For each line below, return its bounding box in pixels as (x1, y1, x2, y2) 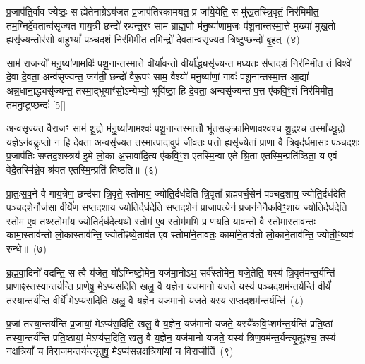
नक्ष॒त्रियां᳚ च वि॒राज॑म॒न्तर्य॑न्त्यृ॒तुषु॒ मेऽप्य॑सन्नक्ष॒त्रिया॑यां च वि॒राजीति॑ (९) (6, 344, 234, 358)
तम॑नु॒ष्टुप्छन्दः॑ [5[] (6, 97, 66, 111)
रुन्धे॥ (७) (6, 241, 47, 255)
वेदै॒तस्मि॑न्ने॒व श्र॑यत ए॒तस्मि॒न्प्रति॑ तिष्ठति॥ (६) (6, 162, 158, 176)
